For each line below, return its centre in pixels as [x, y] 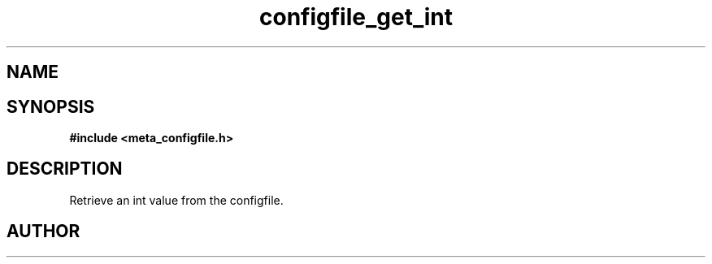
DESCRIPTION [65, 169]
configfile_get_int [356, 17]
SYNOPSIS [51, 106]
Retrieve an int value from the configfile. [176, 200]
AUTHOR [43, 232]
